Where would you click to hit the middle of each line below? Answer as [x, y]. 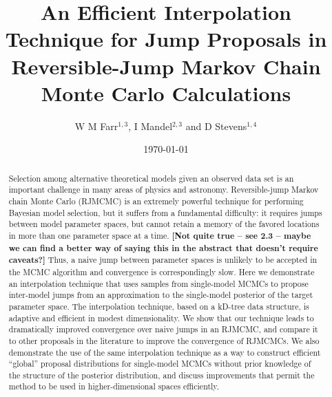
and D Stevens [216, 126]
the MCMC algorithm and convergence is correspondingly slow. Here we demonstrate [162, 271]
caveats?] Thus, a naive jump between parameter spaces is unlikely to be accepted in [163, 260]
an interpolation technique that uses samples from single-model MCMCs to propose [158, 283]
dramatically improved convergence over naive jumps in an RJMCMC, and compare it [163, 329]
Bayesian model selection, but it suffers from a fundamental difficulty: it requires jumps [165, 212]
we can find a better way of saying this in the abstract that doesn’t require [163, 248]
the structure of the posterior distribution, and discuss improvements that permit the [162, 375]
